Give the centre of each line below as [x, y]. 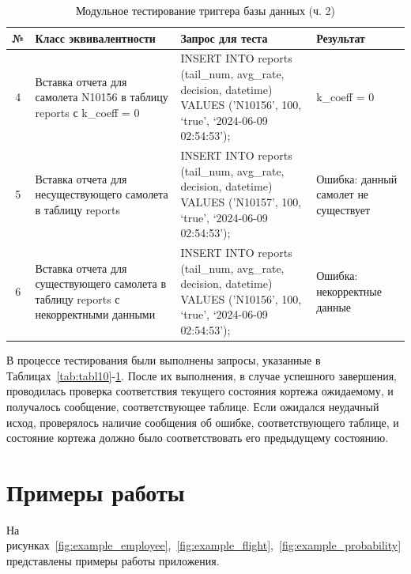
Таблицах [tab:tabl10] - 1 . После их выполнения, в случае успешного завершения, [202, 375]
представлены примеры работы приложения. [113, 561]
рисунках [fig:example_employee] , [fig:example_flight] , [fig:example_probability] [204, 545]
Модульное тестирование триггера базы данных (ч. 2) [205, 10]
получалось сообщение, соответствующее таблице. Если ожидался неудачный [193, 406]
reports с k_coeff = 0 [87, 113]
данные [334, 306]
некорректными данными [95, 314]
